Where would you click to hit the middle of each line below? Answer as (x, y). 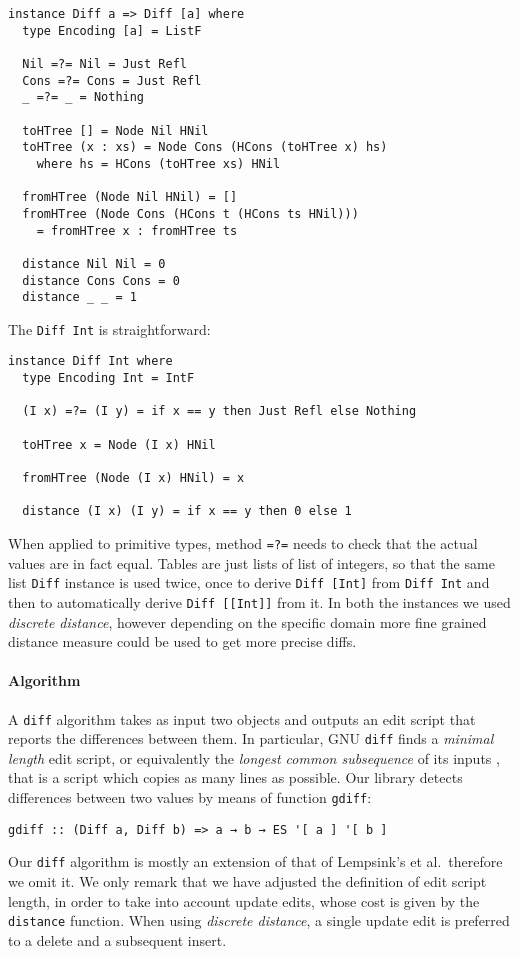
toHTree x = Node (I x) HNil (119, 444)
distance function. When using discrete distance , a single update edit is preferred (259, 920)
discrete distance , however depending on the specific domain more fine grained (247, 621)
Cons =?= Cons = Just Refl (112, 80)
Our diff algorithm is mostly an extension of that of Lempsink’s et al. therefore (255, 861)
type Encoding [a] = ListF (112, 30)
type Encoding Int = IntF (108, 378)
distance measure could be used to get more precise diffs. (182, 641)
